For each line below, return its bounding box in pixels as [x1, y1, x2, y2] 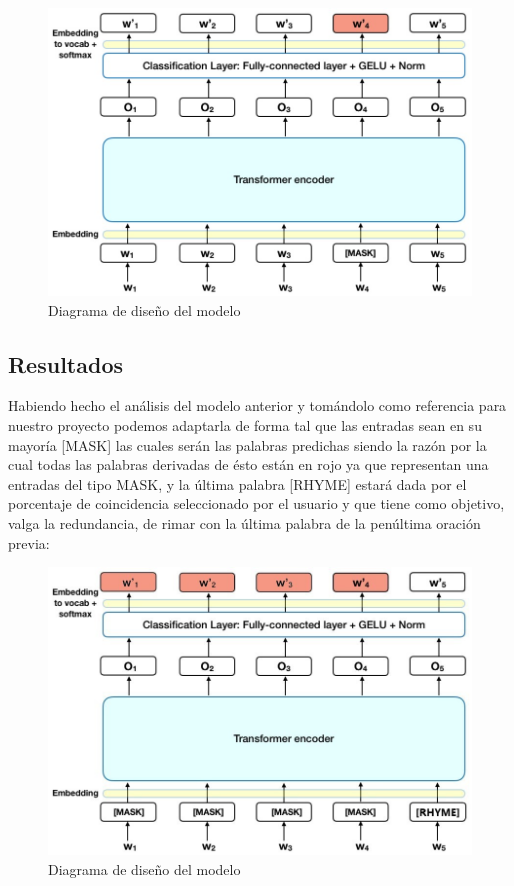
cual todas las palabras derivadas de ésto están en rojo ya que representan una [8, 454, 489, 475]
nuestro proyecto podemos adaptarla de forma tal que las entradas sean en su [8, 415, 482, 435]
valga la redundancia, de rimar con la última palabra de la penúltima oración [8, 512, 481, 533]
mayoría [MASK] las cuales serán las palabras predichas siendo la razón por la [8, 434, 487, 455]
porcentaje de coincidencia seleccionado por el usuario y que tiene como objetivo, [8, 493, 505, 514]
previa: [8, 532, 50, 553]
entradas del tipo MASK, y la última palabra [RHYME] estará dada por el [8, 473, 467, 494]
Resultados [8, 348, 123, 379]
